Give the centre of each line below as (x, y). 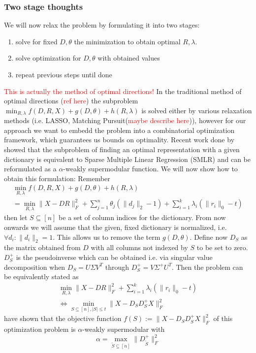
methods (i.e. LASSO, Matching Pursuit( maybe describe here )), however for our (125, 120)
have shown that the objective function (63, 318)
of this (223, 318)
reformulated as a (30, 169)
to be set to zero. (222, 247)
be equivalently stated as (41, 276)
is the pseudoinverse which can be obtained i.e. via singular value (114, 257)
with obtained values (129, 58)
